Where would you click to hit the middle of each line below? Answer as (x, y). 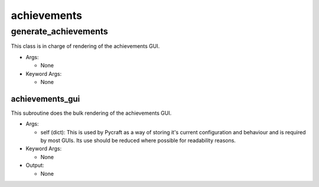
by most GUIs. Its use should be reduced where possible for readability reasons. (138, 141)
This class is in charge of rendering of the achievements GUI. (85, 46)
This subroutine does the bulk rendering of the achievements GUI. (91, 113)
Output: (35, 165)
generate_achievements (60, 31)
